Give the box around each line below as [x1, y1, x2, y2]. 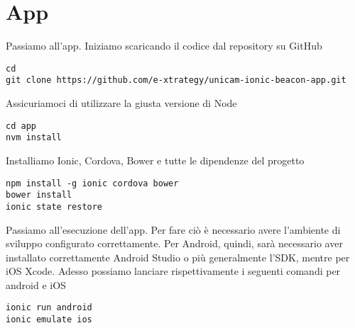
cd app [6, 120, 36, 131]
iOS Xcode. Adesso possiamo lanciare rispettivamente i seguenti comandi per [6, 264, 341, 278]
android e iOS [6, 277, 66, 292]
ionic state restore [6, 201, 103, 212]
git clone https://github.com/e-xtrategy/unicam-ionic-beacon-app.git [6, 75, 346, 86]
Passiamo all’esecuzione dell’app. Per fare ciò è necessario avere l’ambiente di [6, 222, 341, 237]
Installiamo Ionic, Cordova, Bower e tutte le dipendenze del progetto [6, 152, 305, 167]
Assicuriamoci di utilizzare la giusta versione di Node [6, 96, 237, 111]
